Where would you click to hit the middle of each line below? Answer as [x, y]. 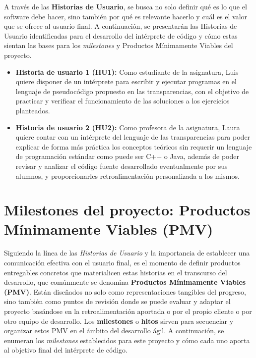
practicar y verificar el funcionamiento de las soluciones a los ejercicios [123, 101]
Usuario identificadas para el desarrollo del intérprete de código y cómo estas [121, 35]
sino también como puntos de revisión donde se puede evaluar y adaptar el [117, 301]
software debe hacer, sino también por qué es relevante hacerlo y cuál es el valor [126, 16]
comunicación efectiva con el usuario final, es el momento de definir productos [122, 262]
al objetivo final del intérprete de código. [66, 350]
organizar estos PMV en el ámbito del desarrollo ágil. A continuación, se [114, 331]
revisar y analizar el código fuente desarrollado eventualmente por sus [122, 166]
